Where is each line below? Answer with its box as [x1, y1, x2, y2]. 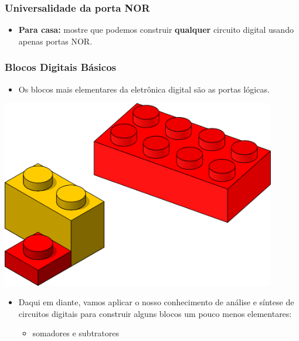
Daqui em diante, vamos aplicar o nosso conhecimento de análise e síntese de [18, 296, 294, 308]
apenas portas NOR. [18, 35, 93, 47]
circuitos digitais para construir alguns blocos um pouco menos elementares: [18, 307, 292, 319]
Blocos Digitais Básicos [5, 60, 116, 74]
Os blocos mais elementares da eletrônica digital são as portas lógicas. [18, 83, 270, 95]
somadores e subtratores [32, 327, 119, 339]
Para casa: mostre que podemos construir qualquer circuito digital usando [18, 23, 294, 36]
